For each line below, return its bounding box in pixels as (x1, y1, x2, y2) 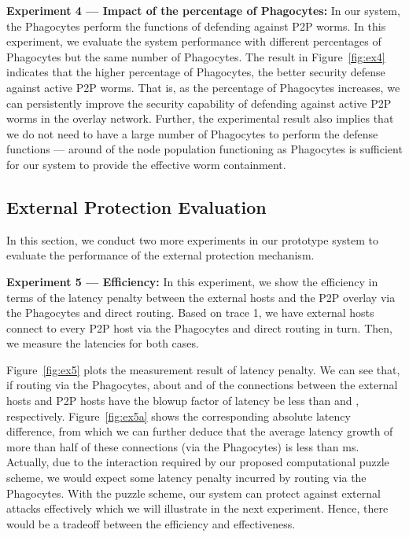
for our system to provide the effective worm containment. (6, 156, 286, 172)
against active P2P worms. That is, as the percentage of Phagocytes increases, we (6, 79, 400, 95)
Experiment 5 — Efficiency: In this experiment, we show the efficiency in (6, 273, 378, 289)
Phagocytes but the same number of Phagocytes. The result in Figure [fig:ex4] (6, 48, 385, 64)
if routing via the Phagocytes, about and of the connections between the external (6, 377, 398, 393)
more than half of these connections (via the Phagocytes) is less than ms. (6, 438, 359, 454)
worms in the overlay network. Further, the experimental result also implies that (6, 110, 394, 127)
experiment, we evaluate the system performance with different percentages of (6, 33, 381, 50)
